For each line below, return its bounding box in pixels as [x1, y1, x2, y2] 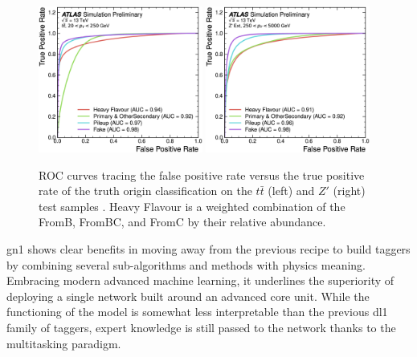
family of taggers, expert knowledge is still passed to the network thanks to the [6, 318, 396, 335]
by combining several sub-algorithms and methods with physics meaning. [6, 256, 366, 273]
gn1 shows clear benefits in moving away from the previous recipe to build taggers [6, 241, 411, 258]
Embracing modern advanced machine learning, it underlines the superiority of [6, 272, 395, 289]
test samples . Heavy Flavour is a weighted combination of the [39, 197, 345, 214]
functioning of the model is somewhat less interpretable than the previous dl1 [6, 303, 388, 320]
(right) [333, 182, 366, 199]
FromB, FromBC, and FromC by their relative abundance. [39, 213, 326, 230]
